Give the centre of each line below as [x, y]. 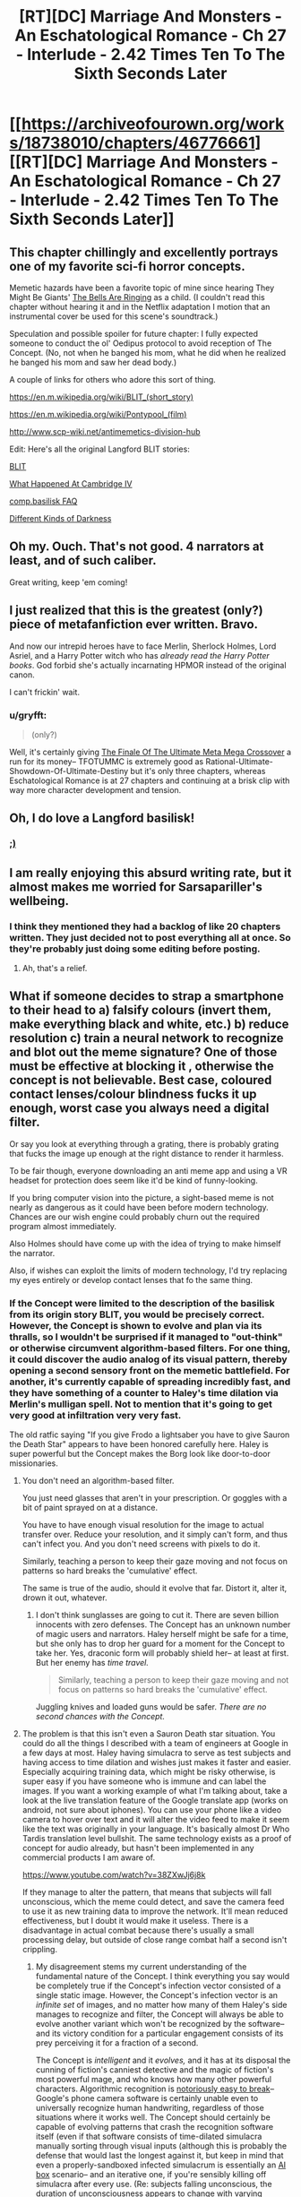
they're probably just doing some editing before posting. [135, 949]
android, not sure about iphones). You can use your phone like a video [152, 1810]
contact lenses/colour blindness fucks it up [133, 1094]
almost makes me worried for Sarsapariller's [136, 887]
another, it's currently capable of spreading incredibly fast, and [150, 1382]
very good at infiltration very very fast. [95, 1415]
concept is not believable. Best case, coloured [141, 1080]
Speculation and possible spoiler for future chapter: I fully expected [133, 334]
